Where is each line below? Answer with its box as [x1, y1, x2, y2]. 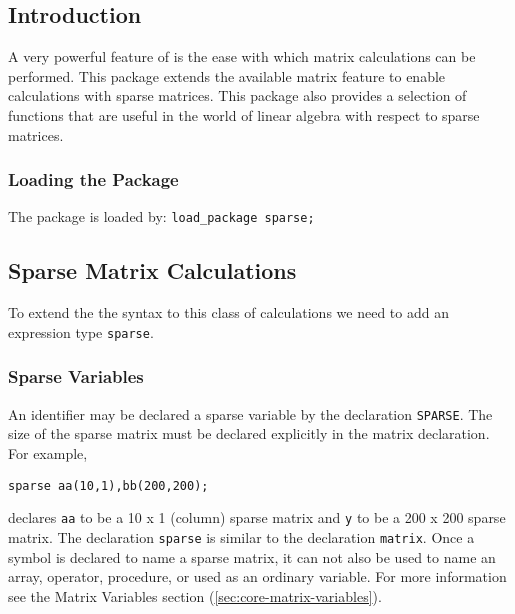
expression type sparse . [8, 321, 154, 342]
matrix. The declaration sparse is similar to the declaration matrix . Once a [8, 526, 475, 547]
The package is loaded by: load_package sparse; [8, 206, 315, 227]
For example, [8, 442, 88, 463]
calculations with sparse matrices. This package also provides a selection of [8, 85, 467, 106]
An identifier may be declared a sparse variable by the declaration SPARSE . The [8, 403, 493, 424]
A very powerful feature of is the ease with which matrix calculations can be [8, 46, 476, 67]
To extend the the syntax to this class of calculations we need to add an [8, 302, 449, 323]
